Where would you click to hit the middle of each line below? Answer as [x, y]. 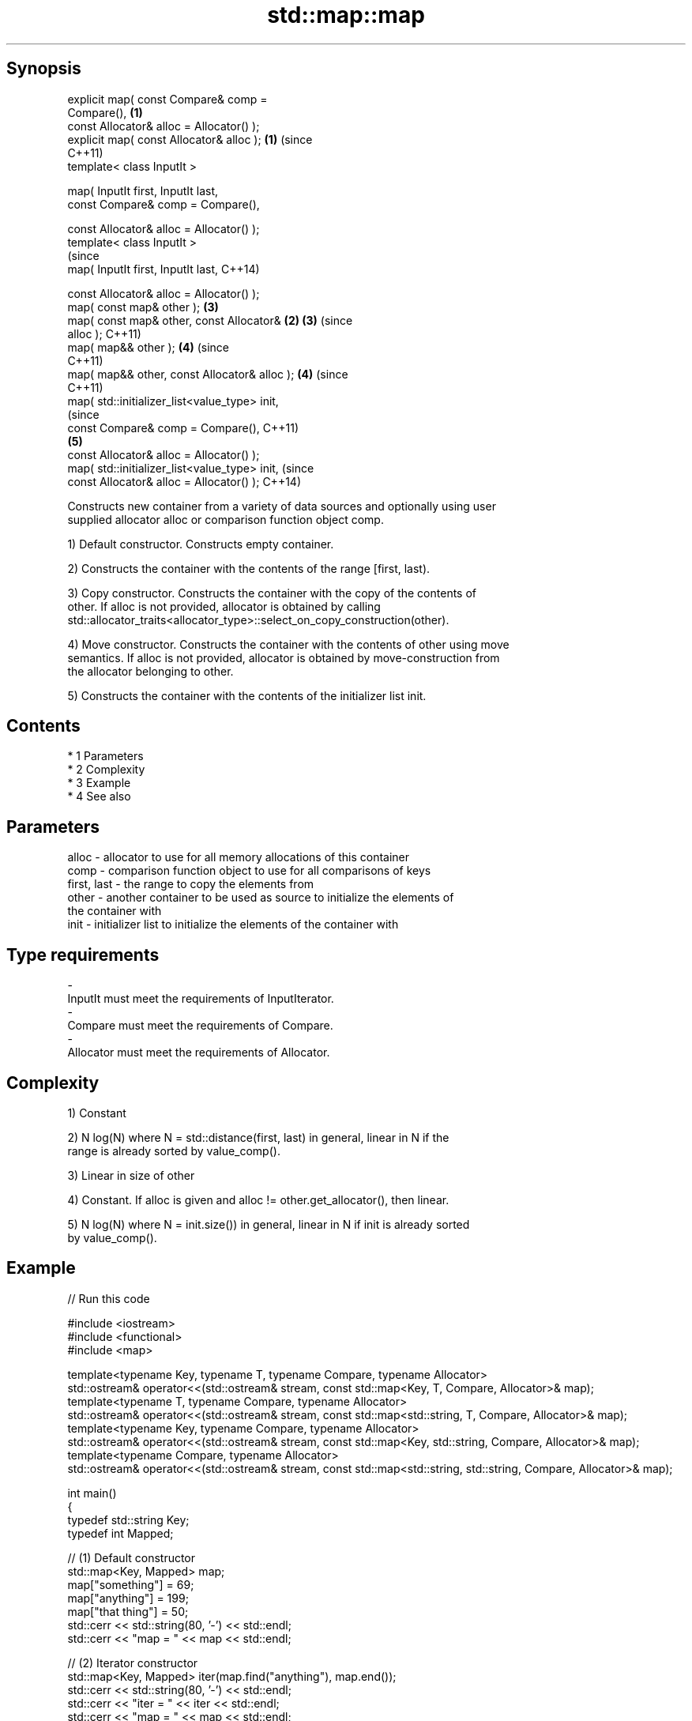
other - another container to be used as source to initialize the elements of [261, 898]
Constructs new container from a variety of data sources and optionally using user [282, 506]
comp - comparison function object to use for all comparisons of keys [249, 871]
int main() [92, 1493]
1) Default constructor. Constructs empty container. [201, 544]
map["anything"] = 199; [128, 1598]
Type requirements [83, 955]
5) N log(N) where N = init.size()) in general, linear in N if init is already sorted [269, 1224]
